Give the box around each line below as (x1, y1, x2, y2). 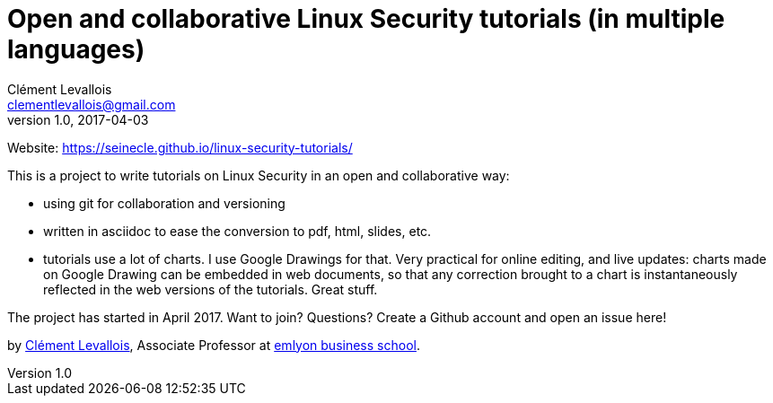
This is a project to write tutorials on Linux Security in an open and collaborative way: (7, 167, 510, 183)
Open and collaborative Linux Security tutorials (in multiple (7, 4, 725, 34)
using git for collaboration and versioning (43, 195, 285, 211)
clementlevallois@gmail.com (7, 96, 176, 112)
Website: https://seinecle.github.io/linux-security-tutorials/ (7, 139, 353, 155)
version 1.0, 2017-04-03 (7, 111, 149, 127)
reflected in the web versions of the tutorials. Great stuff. (43, 281, 378, 297)
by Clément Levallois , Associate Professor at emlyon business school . (7, 337, 420, 353)
